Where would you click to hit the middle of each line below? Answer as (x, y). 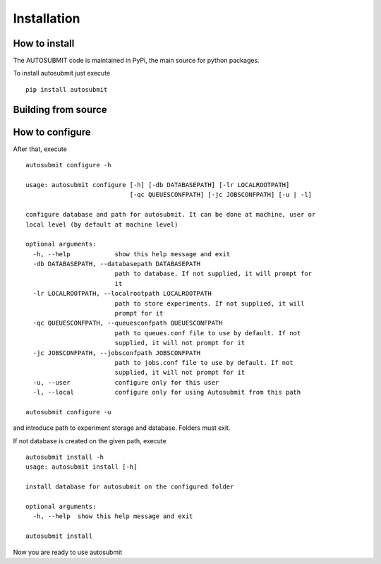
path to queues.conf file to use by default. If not (208, 333)
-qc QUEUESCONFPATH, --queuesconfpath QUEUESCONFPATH (128, 323)
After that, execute (40, 149)
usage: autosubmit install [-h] (81, 467)
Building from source (60, 109)
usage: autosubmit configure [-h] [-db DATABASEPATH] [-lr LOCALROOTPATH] (158, 185)
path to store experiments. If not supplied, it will (210, 303)
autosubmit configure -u (68, 412)
